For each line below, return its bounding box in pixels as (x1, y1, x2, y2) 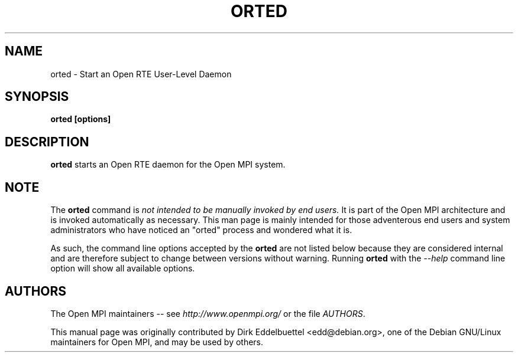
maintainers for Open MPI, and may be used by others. (50, 336, 264, 347)
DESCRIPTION (5, 134, 89, 149)
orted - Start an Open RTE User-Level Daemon (50, 68, 232, 79)
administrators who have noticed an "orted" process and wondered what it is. (50, 225, 352, 235)
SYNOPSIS (5, 89, 69, 104)
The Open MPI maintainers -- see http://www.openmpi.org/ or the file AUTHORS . (50, 308, 365, 319)
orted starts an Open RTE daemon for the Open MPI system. (50, 159, 286, 170)
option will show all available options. (50, 263, 195, 274)
